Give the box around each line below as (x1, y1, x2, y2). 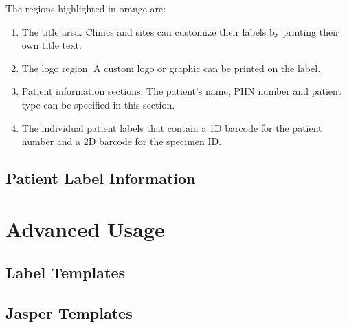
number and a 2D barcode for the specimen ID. (21, 134, 222, 148)
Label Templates (5, 262, 125, 283)
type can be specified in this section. (21, 97, 175, 111)
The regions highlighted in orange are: (5, 1, 166, 15)
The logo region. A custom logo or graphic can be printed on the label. (21, 60, 321, 75)
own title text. (21, 38, 82, 52)
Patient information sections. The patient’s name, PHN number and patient (21, 84, 342, 98)
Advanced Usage (5, 214, 165, 243)
